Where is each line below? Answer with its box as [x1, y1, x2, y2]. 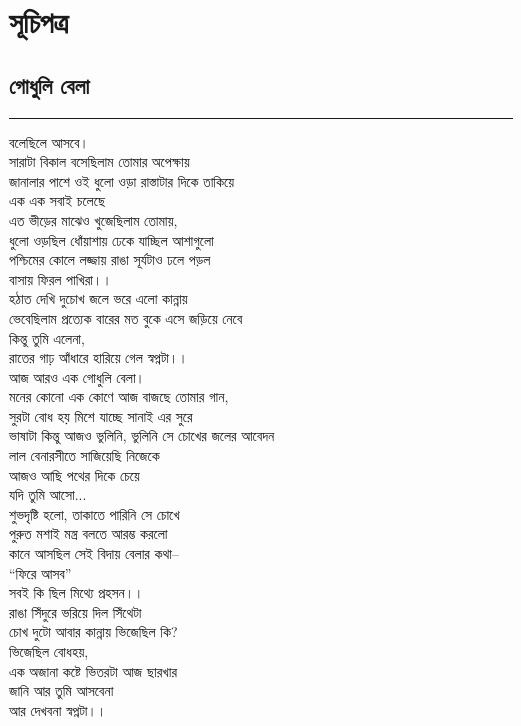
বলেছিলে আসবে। [9, 131, 90, 152]
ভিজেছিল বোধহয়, [9, 641, 89, 662]
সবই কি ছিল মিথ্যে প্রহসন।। [9, 582, 144, 603]
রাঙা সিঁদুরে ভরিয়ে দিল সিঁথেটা [9, 601, 142, 622]
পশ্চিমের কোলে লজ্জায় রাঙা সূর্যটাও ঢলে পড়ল [9, 249, 211, 270]
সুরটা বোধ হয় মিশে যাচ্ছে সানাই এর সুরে [9, 405, 193, 426]
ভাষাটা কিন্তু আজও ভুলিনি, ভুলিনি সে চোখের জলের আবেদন [9, 425, 275, 446]
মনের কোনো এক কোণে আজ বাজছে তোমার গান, [9, 386, 229, 407]
